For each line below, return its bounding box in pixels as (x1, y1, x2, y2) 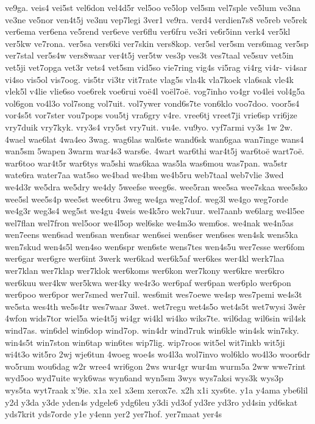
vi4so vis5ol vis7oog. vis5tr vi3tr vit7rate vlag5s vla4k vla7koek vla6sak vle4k (5, 73, 294, 85)
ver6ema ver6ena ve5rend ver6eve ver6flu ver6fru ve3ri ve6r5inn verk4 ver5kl (5, 25, 291, 38)
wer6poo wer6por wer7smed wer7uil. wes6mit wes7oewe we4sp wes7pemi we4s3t (5, 288, 302, 301)
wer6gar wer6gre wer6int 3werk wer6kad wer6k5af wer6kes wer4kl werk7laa (5, 252, 285, 265)
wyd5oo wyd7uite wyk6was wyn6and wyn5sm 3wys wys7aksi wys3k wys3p (5, 372, 284, 384)
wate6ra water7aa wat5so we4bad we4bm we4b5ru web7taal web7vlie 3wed (5, 168, 284, 181)
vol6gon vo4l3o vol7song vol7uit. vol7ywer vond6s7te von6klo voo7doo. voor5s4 (5, 96, 300, 109)
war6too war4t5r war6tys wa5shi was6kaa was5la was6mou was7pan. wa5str (5, 156, 288, 169)
